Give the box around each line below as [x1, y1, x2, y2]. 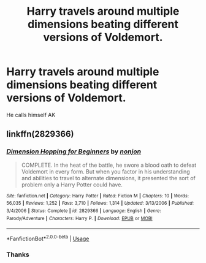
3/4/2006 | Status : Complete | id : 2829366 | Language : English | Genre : [6, 207, 161, 214]
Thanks [6, 250, 29, 259]
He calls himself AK [6, 111, 56, 118]
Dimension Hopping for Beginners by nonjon [6, 147, 142, 156]
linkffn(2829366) [6, 129, 74, 139]
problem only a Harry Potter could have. [21, 181, 123, 188]
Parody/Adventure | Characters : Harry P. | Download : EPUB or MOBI [6, 215, 153, 221]
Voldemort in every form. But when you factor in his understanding [21, 167, 190, 175]
